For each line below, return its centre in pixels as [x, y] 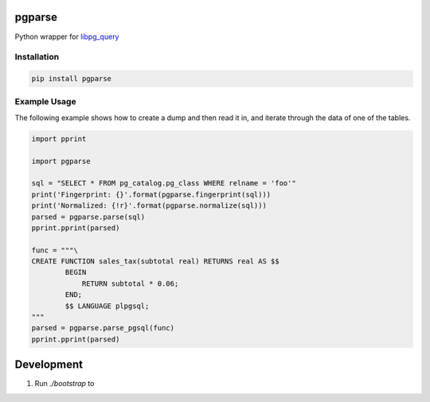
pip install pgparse [71, 79]
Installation [37, 57]
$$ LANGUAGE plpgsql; [107, 306]
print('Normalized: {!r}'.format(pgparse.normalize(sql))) [149, 206]
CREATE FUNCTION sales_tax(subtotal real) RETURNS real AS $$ [155, 261]
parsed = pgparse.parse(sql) [88, 217]
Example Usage [45, 102]
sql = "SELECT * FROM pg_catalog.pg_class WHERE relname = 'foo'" [164, 183]
